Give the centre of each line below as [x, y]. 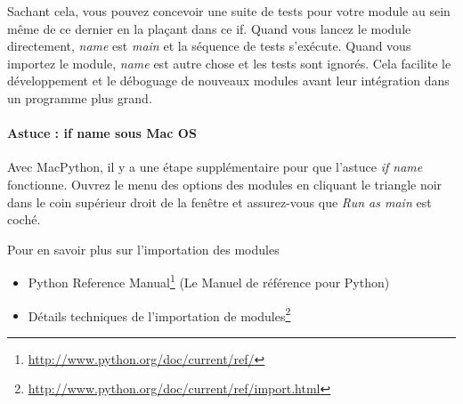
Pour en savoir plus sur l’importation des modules [143, 249]
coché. [24, 219]
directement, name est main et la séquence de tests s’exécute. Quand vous [209, 46]
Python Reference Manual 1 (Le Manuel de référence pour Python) [209, 281]
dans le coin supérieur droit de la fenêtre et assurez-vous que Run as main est [219, 202]
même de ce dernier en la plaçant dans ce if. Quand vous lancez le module [209, 28]
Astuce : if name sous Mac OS [102, 133]
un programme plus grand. [80, 97]
